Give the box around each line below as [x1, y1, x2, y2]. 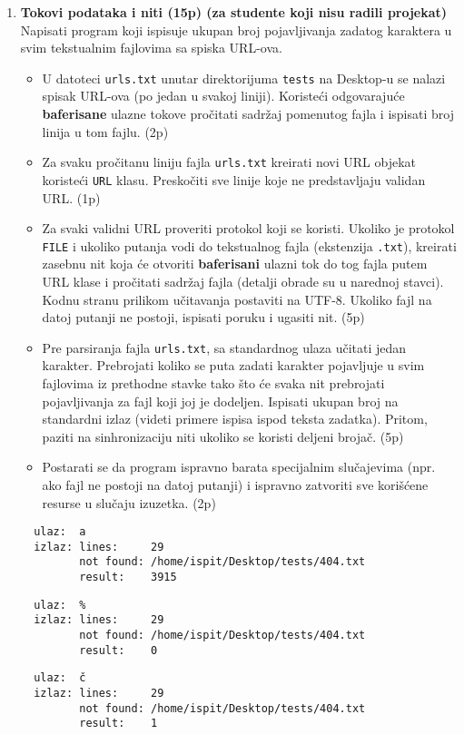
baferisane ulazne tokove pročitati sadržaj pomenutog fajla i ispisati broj [42, 104, 454, 123]
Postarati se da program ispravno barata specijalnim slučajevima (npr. [42, 457, 436, 476]
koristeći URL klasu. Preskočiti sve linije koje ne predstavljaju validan [42, 170, 426, 189]
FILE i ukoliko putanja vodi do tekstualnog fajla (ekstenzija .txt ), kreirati [42, 236, 457, 255]
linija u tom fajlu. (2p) [42, 122, 169, 141]
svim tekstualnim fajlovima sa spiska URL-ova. [20, 38, 282, 57]
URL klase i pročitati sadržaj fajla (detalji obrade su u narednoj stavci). [42, 271, 444, 290]
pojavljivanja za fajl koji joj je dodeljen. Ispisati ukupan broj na [42, 391, 399, 410]
